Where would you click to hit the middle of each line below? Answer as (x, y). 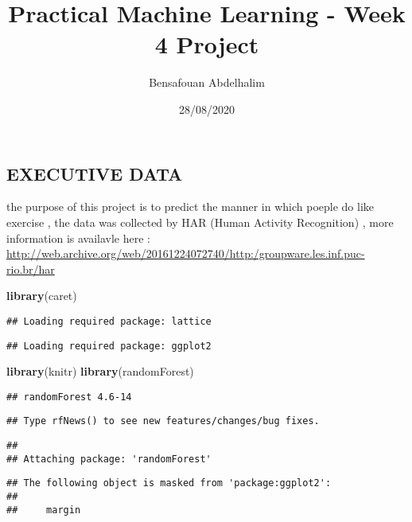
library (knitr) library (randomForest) (100, 371)
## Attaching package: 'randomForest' (109, 459)
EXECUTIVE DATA (95, 173)
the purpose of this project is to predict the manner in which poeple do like (190, 206)
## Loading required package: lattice (109, 321)
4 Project (207, 44)
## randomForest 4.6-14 (69, 397)
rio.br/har (31, 269)
